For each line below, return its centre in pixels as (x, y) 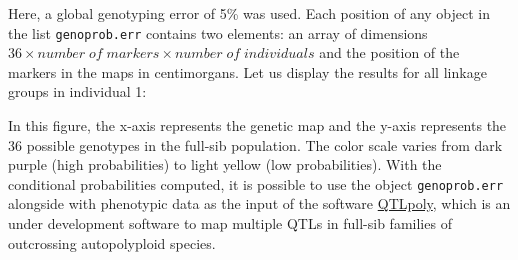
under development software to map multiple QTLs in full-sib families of (230, 223)
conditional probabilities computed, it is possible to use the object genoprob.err (256, 183)
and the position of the (389, 52)
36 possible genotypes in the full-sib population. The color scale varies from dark (255, 144)
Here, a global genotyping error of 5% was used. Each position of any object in (249, 13)
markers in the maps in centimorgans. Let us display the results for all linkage (247, 71)
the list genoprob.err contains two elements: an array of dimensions (218, 32)
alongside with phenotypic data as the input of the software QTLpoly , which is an (259, 203)
